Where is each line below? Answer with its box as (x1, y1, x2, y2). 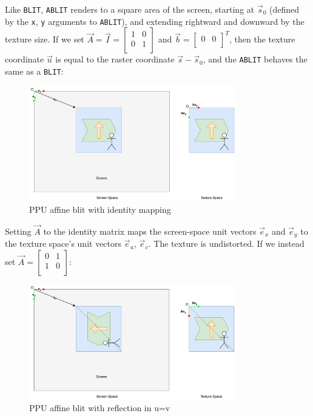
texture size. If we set (5, 33, 84, 45)
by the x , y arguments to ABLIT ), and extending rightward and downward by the (5, 15, 305, 27)
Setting (5, 224, 32, 237)
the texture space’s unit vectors (5, 237, 122, 250)
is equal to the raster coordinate (55, 53, 175, 65)
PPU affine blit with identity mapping (29, 203, 171, 216)
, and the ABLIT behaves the (203, 53, 308, 65)
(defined (269, 3, 300, 15)
